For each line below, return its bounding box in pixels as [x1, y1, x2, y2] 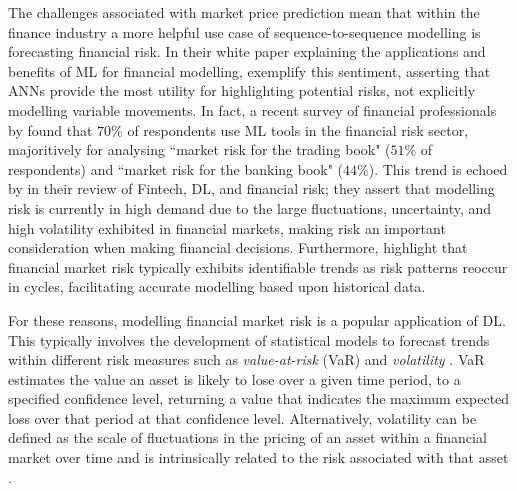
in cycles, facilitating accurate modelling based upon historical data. [8, 276, 426, 297]
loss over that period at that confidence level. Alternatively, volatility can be [8, 407, 477, 428]
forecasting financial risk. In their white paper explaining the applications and [8, 41, 486, 62]
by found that [8, 119, 93, 140]
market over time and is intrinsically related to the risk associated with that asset [8, 447, 509, 468]
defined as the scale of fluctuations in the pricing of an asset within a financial [8, 427, 487, 448]
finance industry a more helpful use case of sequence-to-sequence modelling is [8, 21, 481, 42]
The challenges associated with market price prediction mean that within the [8, 2, 480, 22]
